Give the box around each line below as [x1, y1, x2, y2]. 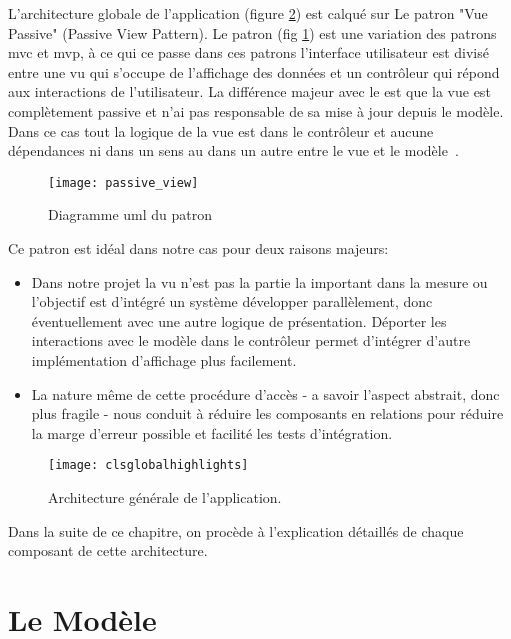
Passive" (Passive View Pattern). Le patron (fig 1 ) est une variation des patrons [8, 22, 497, 43]
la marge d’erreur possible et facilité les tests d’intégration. [31, 422, 393, 443]
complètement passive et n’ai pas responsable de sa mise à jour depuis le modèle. [8, 100, 504, 121]
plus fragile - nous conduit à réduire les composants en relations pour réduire [31, 403, 504, 424]
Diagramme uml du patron [48, 204, 213, 225]
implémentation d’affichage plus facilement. [31, 349, 297, 370]
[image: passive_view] [48, 175, 199, 190]
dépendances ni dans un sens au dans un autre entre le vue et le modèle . [8, 140, 459, 161]
